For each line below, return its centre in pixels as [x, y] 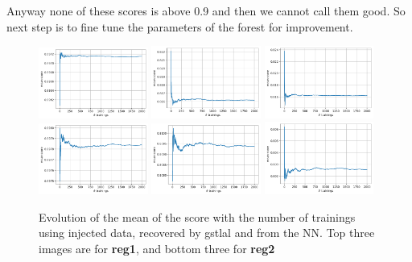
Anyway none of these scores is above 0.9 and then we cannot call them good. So [206, 10]
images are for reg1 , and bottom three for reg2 [157, 248]
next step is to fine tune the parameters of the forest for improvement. [180, 26]
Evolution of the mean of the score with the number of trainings [197, 216]
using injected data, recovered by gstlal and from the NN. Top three [207, 233]
